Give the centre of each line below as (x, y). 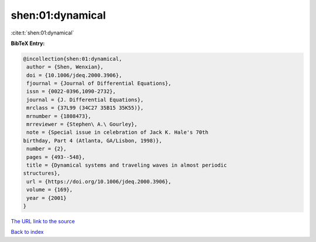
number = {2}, (47, 149)
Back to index (27, 232)
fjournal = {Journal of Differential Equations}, (99, 84)
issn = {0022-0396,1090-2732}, (71, 91)
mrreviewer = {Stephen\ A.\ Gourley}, (82, 125)
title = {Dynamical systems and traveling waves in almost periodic (127, 165)
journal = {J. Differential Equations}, (85, 100)
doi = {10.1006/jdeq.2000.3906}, (74, 75)
